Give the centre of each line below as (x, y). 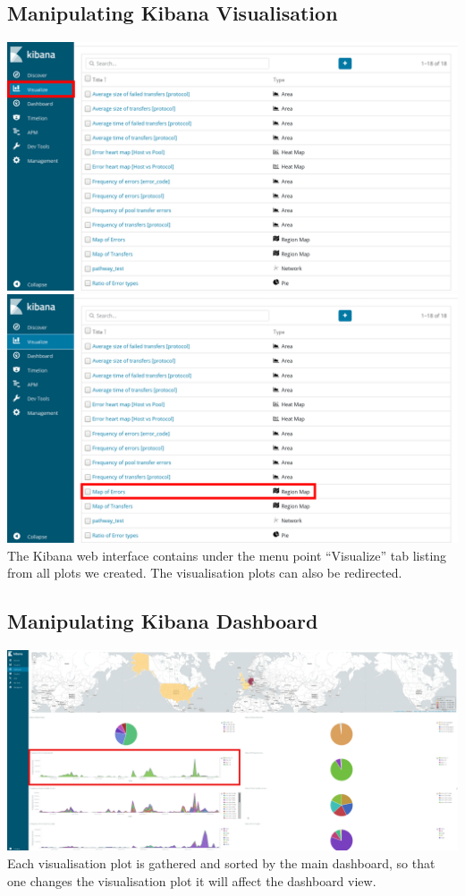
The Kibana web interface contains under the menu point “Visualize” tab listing (227, 555)
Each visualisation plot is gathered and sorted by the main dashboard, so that (221, 863)
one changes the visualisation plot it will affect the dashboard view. (192, 880)
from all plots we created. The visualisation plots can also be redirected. (205, 573)
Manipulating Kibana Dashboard (163, 621)
